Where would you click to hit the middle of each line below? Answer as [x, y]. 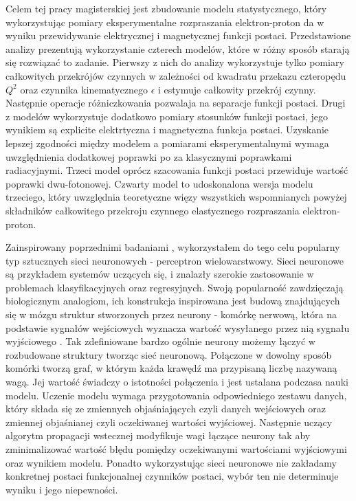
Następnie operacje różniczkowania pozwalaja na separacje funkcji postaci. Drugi [176, 103]
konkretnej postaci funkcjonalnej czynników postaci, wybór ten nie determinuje [172, 476]
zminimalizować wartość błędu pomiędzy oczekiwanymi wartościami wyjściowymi [176, 449]
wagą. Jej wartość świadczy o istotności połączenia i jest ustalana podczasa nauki [177, 382]
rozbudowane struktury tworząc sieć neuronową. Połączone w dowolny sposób [169, 354]
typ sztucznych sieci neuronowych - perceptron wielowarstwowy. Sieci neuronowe [175, 260]
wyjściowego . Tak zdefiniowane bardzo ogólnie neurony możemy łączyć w [160, 341]
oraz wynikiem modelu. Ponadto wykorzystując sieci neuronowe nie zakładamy [171, 462]
